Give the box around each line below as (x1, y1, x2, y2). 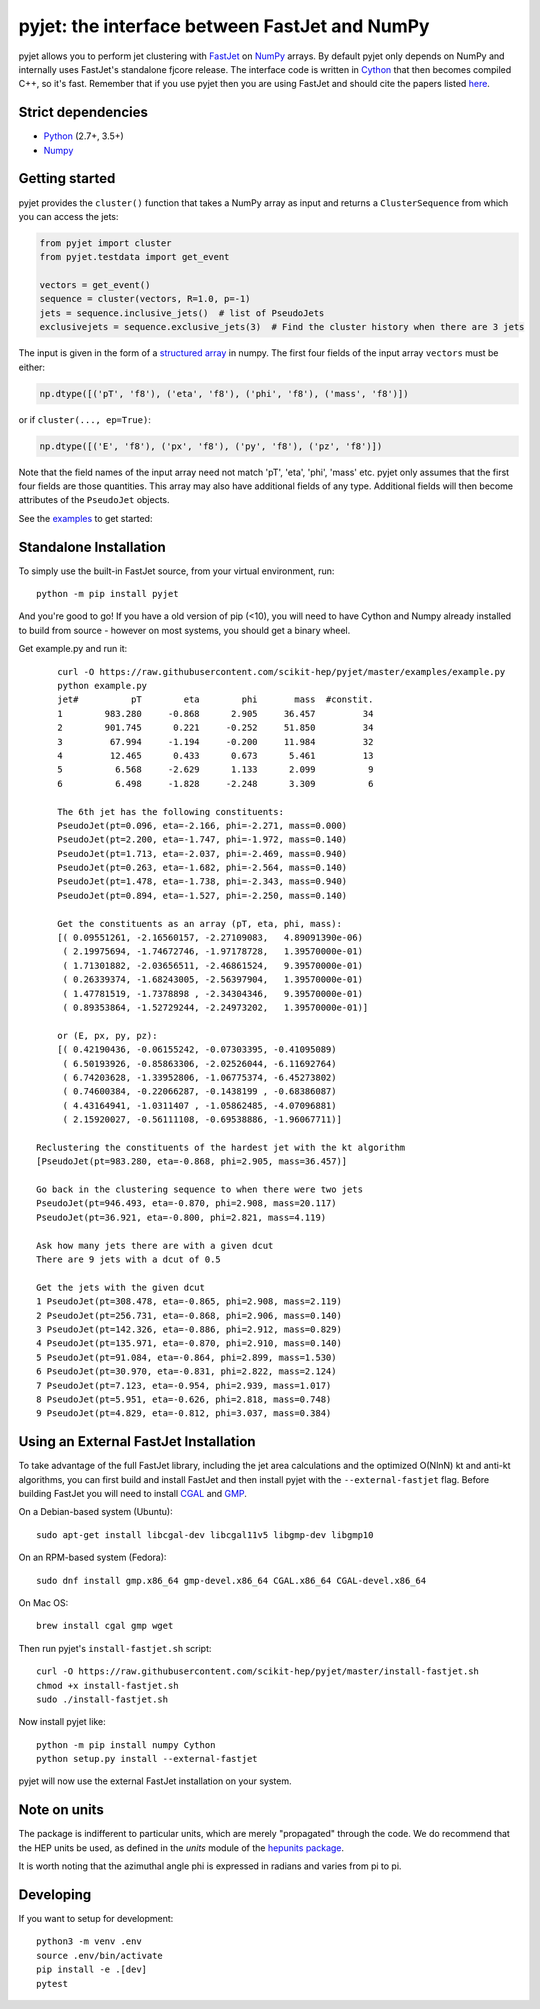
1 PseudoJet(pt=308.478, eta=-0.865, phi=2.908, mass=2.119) (36, 1296, 342, 1307)
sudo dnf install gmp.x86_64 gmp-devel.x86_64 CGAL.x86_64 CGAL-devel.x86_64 (36, 1575, 427, 1586)
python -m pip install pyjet (36, 588, 179, 600)
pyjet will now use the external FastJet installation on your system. (18, 1775, 292, 1787)
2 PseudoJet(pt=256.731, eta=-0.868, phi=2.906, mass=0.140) (36, 1310, 342, 1321)
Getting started (18, 170, 116, 187)
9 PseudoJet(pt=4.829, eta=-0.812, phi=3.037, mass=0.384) (36, 1408, 332, 1419)
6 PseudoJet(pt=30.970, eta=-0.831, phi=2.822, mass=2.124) (36, 1366, 337, 1377)
